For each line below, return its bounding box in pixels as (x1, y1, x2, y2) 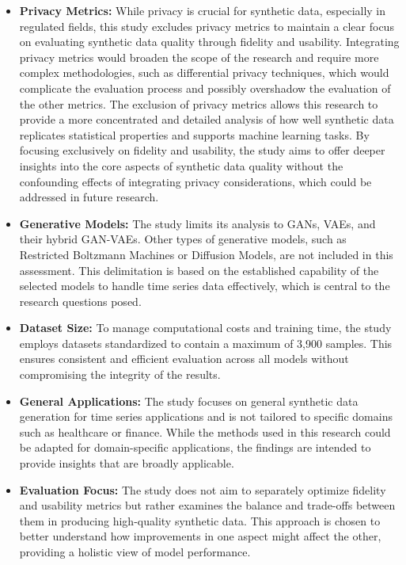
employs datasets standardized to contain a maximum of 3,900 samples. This (19, 334, 393, 351)
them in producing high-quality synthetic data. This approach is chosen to (19, 512, 381, 529)
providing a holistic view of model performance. (19, 544, 251, 559)
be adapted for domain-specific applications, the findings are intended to (19, 439, 371, 456)
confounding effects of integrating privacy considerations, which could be (19, 173, 372, 189)
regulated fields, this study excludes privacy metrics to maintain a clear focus (19, 17, 394, 34)
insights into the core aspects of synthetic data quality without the (19, 157, 343, 174)
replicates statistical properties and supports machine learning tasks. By (19, 126, 370, 143)
